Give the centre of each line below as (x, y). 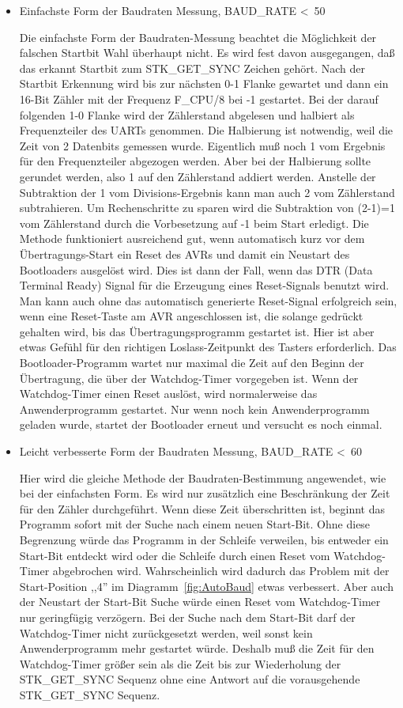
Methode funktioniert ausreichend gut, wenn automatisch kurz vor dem (192, 239)
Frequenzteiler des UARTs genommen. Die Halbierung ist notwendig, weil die (206, 130)
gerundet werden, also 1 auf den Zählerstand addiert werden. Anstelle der (198, 176)
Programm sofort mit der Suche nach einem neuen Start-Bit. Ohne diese (195, 524)
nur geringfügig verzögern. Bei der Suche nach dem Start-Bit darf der (187, 617)
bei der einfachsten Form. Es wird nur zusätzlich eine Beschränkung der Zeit (205, 493)
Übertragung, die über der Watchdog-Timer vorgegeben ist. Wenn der (189, 378)
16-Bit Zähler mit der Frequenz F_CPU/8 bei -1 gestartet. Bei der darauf (199, 98)
